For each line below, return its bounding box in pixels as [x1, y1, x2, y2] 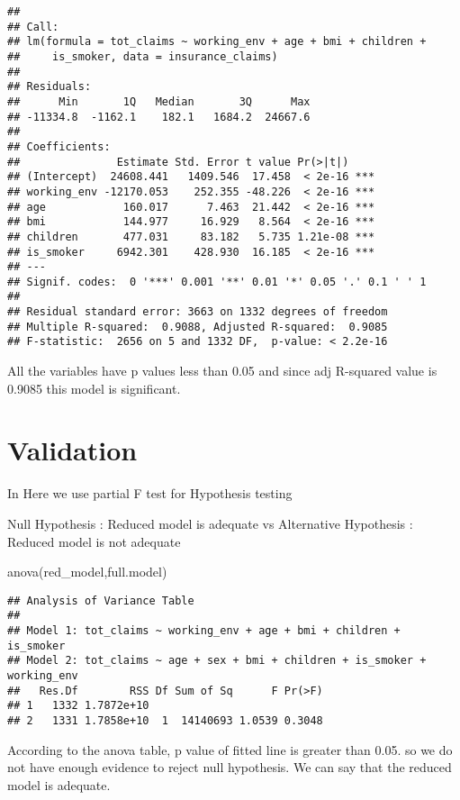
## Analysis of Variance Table [7, 594, 194, 607]
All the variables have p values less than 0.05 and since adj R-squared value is [7, 361, 437, 380]
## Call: [7, 20, 59, 33]
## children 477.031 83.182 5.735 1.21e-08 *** [7, 230, 375, 243]
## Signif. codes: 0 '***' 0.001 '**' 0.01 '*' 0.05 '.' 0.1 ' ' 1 [7, 275, 427, 288]
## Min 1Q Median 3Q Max [7, 95, 311, 108]
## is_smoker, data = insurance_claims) [7, 50, 278, 63]
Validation [7, 432, 138, 468]
